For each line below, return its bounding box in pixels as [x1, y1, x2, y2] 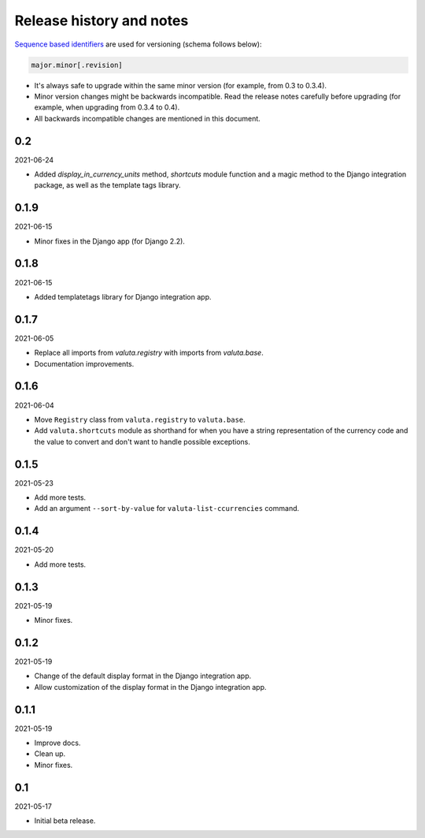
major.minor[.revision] [31, 60, 124, 69]
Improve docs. [34, 738, 81, 747]
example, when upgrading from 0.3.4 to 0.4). [34, 102, 180, 112]
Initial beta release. [34, 816, 96, 825]
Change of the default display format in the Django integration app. [34, 671, 252, 681]
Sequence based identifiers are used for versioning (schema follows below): [14, 39, 262, 49]
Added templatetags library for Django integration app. [34, 292, 212, 301]
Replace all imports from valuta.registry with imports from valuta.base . [34, 348, 264, 358]
